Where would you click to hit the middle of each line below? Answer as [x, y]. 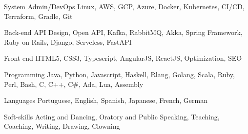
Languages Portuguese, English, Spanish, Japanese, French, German [106, 100]
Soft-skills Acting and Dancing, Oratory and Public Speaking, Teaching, [112, 116]
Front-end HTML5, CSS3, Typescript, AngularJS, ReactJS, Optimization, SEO [123, 58]
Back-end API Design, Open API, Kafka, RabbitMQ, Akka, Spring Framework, [123, 32]
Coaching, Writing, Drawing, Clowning [62, 126]
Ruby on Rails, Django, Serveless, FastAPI [68, 42]
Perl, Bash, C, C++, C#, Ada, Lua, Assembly [74, 84]
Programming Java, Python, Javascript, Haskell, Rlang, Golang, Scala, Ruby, [119, 74]
